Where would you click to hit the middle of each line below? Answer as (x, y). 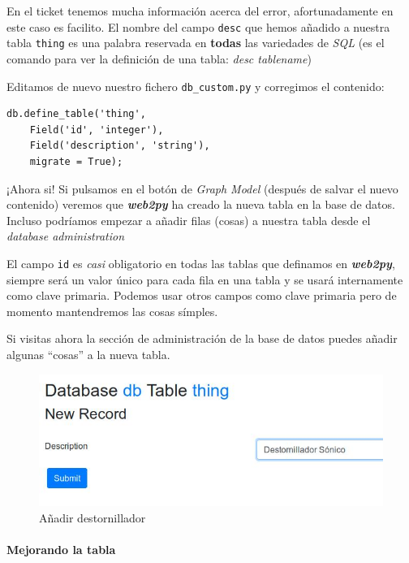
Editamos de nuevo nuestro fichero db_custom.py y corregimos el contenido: (196, 86)
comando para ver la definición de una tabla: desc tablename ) (159, 58)
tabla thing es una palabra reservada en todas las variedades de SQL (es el (196, 43)
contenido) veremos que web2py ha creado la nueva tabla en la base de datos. (201, 204)
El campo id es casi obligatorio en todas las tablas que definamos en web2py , (201, 263)
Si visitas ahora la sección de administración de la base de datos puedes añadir (202, 338)
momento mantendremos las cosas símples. (112, 311)
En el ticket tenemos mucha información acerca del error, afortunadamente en (200, 11)
